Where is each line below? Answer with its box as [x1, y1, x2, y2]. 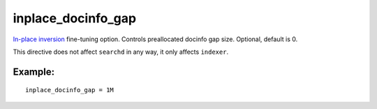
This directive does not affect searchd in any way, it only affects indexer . [13, 48, 229, 56]
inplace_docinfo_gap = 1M [25, 86, 114, 94]
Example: [13, 66, 55, 78]
